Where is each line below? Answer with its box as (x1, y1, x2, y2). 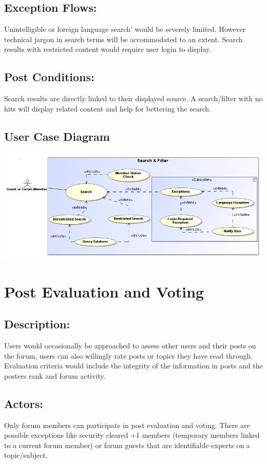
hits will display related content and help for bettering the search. (4, 103, 211, 114)
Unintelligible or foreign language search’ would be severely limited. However (4, 24, 246, 34)
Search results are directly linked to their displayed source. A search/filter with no (4, 93, 263, 104)
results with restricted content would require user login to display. (4, 44, 212, 54)
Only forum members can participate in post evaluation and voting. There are (4, 419, 250, 430)
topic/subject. (4, 450, 48, 460)
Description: (4, 316, 70, 332)
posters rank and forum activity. (4, 370, 106, 381)
